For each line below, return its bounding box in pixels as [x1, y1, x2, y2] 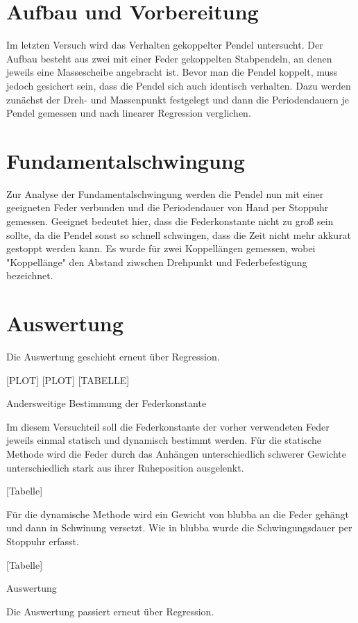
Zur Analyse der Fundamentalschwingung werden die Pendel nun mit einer [6, 186, 324, 201]
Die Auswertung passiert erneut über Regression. [6, 604, 214, 618]
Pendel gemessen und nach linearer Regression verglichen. [6, 106, 251, 120]
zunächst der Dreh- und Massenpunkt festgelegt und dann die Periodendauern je [6, 92, 350, 106]
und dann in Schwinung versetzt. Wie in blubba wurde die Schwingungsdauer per [6, 520, 352, 535]
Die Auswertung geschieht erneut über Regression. [6, 349, 220, 364]
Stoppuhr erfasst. [6, 534, 79, 549]
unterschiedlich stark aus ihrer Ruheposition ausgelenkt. [6, 460, 244, 474]
